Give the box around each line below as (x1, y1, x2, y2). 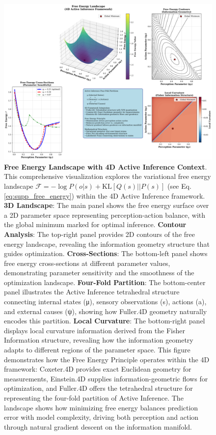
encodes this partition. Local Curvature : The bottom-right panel (4, 316, 205, 326)
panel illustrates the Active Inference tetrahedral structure (4, 287, 180, 297)
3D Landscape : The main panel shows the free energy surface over (4, 200, 209, 210)
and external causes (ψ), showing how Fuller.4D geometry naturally (4, 306, 207, 316)
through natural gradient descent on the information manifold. (4, 421, 192, 432)
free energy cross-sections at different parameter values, (4, 258, 170, 268)
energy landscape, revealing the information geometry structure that (4, 238, 210, 249)
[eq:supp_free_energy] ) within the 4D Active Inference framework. (4, 190, 205, 201)
